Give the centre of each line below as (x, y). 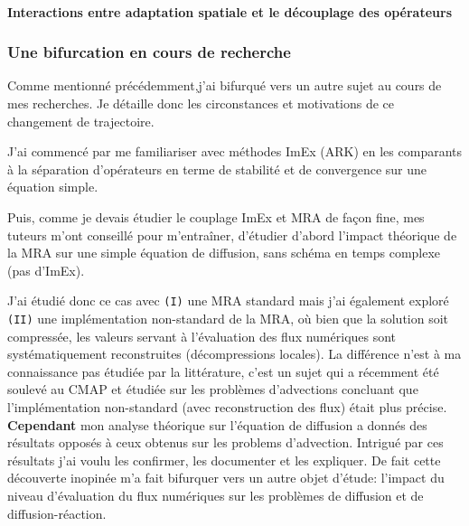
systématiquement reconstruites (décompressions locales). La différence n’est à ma (234, 354)
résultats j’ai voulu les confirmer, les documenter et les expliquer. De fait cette (224, 460)
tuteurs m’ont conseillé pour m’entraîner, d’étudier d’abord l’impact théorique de (232, 235)
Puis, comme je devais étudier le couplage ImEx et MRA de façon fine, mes (216, 216)
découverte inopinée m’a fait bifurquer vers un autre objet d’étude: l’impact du (226, 478)
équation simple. (53, 187)
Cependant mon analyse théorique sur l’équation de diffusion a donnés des (217, 424)
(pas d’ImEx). (46, 270)
